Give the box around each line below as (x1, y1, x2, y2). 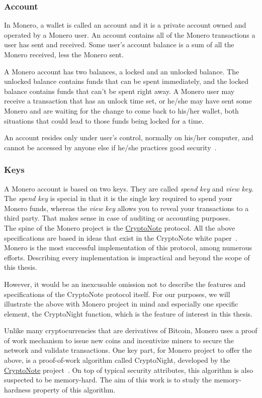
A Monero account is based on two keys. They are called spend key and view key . (4, 183, 253, 193)
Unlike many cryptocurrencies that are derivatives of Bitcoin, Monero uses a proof (4, 325, 257, 336)
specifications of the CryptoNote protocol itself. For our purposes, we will (4, 288, 230, 299)
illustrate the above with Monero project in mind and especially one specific (4, 298, 238, 309)
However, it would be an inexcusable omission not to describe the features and (4, 278, 246, 289)
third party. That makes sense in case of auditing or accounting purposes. (4, 213, 231, 223)
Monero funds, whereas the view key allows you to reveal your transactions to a (4, 203, 249, 213)
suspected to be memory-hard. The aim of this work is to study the (4, 374, 212, 385)
